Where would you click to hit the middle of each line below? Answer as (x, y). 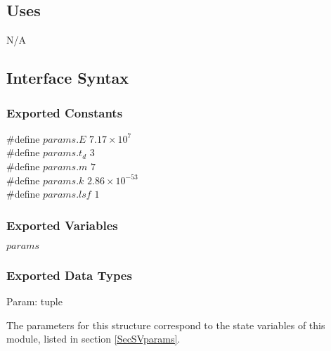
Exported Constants (65, 112)
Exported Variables (62, 225)
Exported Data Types (69, 275)
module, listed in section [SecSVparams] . (93, 339)
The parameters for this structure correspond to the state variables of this (166, 325)
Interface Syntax (68, 78)
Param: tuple (34, 301)
